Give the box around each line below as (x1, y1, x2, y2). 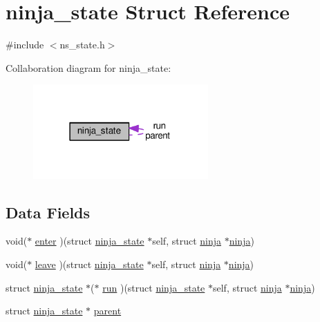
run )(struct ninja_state (102, 280, 205, 294)
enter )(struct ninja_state (35, 234, 144, 248)
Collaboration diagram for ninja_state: (6, 60, 171, 75)
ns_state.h (59, 37, 105, 52)
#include (6, 37, 44, 52)
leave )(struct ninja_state (35, 256, 144, 271)
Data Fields (6, 201, 91, 222)
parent (93, 303, 122, 318)
